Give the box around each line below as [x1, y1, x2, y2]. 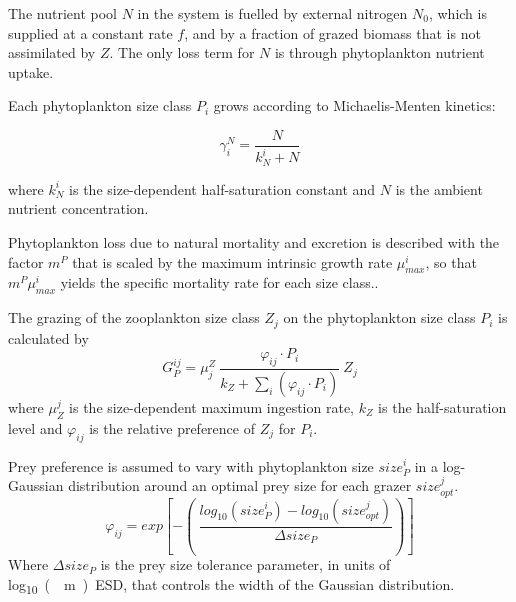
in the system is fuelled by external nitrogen [137, 3, 408, 23]
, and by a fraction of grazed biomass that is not [184, 22, 481, 43]
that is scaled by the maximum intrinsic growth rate [72, 251, 393, 272]
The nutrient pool [8, 3, 117, 23]
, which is [428, 3, 487, 23]
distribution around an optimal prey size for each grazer [68, 475, 412, 496]
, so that [425, 251, 477, 272]
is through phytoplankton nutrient [274, 42, 485, 63]
